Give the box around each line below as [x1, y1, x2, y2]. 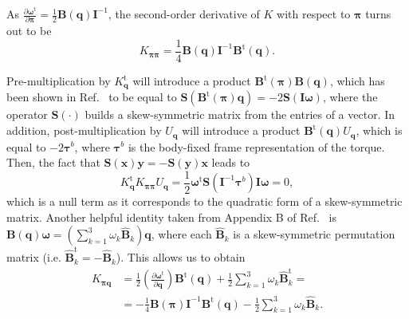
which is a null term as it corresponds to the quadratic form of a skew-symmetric [6, 193, 403, 210]
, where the [322, 89, 378, 105]
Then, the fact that [6, 154, 100, 171]
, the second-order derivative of [108, 6, 260, 22]
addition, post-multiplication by [6, 122, 162, 139]
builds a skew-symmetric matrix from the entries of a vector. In [85, 106, 395, 123]
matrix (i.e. [6, 249, 61, 266]
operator [6, 106, 48, 123]
